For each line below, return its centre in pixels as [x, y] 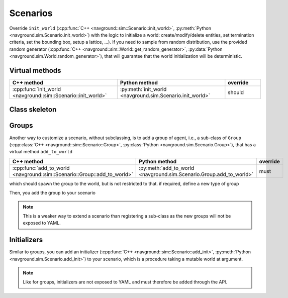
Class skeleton [33, 110]
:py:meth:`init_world [143, 89]
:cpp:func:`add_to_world [41, 168]
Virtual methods [35, 70]
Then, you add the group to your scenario [52, 193]
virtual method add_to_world [41, 152]
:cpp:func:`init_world [37, 89]
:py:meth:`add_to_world [167, 168]
